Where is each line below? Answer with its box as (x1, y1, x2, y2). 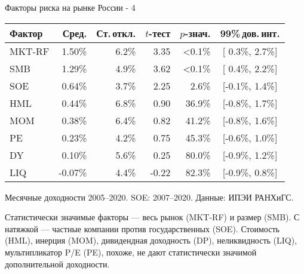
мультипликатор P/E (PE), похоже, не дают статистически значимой (5, 245, 257, 258)
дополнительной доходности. (5, 257, 110, 270)
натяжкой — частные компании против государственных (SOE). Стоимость (5, 222, 280, 235)
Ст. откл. (96, 26, 136, 40)
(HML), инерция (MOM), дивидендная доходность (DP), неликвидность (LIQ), (5, 234, 297, 247)
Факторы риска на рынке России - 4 (5, 1, 136, 13)
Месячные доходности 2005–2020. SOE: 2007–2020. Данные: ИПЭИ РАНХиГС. (5, 190, 294, 203)
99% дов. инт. (220, 26, 280, 40)
